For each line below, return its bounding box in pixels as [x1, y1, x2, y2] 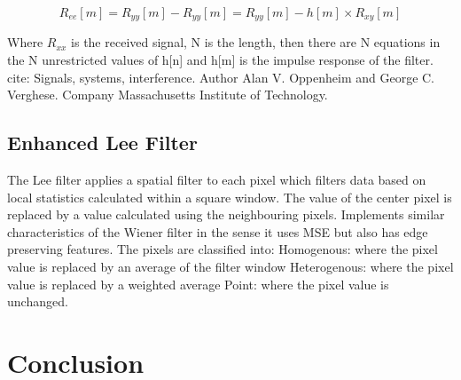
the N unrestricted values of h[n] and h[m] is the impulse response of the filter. [7, 51, 434, 69]
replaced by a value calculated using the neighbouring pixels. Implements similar [7, 205, 445, 224]
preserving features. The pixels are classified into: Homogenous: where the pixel [7, 240, 438, 258]
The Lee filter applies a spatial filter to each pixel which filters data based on [7, 170, 426, 189]
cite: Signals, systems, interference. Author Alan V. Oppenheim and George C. [7, 67, 435, 86]
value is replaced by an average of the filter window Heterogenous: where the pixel [7, 257, 454, 275]
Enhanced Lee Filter [7, 129, 198, 156]
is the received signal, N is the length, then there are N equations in [71, 33, 441, 51]
